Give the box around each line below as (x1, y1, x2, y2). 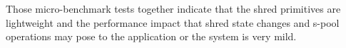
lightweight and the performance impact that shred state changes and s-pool (6, 15, 340, 30)
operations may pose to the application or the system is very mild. (6, 29, 297, 44)
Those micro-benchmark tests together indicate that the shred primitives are (6, 1, 341, 16)
